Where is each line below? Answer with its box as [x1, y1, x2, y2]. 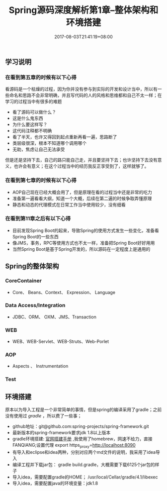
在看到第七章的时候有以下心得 [5, 177, 77, 184]
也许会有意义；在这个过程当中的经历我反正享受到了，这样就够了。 [13, 163, 149, 169]
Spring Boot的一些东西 [12, 233, 59, 239]
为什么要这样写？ [12, 121, 48, 127]
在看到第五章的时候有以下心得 [5, 74, 77, 81]
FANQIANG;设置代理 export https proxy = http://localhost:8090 [12, 442, 136, 449]
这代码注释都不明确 [12, 128, 52, 134]
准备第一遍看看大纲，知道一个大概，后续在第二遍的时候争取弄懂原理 [12, 195, 152, 201]
